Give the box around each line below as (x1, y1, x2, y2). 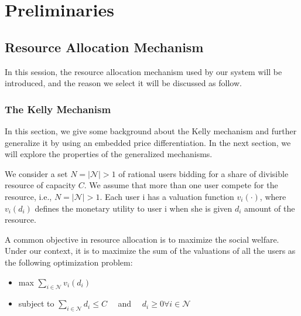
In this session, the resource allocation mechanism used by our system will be (5, 65, 282, 77)
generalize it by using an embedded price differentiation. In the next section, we (5, 136, 291, 148)
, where (259, 190, 286, 202)
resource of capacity (5, 179, 76, 191)
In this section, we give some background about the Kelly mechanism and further (5, 124, 297, 137)
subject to (18, 297, 54, 310)
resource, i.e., (5, 190, 52, 202)
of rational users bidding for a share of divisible (118, 167, 289, 179)
